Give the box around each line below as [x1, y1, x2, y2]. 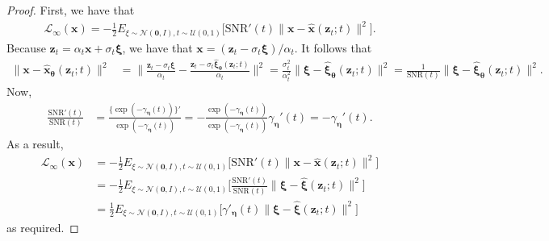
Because [6, 39, 46, 56]
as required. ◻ [6, 219, 79, 236]
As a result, [6, 135, 64, 152]
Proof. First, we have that [6, 2, 135, 18]
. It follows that [294, 39, 372, 56]
